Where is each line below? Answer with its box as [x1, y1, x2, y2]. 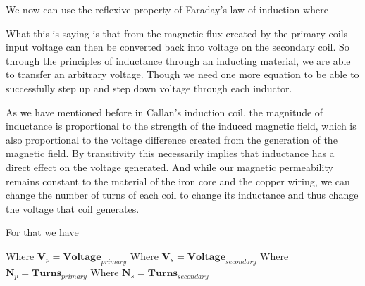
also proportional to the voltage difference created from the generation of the [6, 132, 338, 147]
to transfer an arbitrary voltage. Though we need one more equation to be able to [6, 67, 359, 82]
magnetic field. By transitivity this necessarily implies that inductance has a [6, 146, 335, 161]
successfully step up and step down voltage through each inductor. [6, 80, 292, 95]
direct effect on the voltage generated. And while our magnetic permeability [6, 159, 333, 174]
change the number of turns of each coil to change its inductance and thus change [6, 187, 359, 202]
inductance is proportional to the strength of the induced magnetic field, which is [6, 118, 357, 133]
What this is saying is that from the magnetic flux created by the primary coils [6, 25, 348, 40]
